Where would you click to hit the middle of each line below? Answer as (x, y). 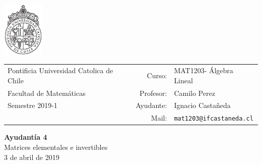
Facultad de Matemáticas (47, 93)
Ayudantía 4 (26, 137)
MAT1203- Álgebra (204, 70)
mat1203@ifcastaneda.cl (214, 119)
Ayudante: (151, 105)
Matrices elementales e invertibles (56, 147)
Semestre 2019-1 (32, 105)
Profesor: (153, 93)
